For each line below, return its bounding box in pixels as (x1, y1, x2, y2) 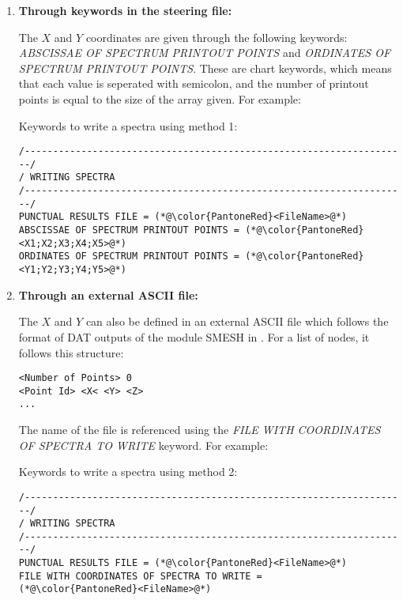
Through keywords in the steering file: (18, 2, 232, 18)
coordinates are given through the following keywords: (85, 28, 348, 45)
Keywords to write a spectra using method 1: (18, 117, 238, 134)
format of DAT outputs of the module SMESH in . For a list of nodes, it (18, 328, 370, 345)
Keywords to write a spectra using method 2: (18, 463, 238, 480)
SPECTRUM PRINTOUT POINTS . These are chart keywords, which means (18, 59, 392, 76)
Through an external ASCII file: (18, 286, 198, 303)
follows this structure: (18, 344, 124, 360)
